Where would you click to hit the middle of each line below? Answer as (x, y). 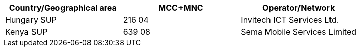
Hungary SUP (31, 20)
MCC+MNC (181, 8)
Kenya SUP (26, 32)
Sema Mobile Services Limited (299, 32)
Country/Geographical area (63, 8)
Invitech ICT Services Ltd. (290, 20)
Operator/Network (298, 8)
